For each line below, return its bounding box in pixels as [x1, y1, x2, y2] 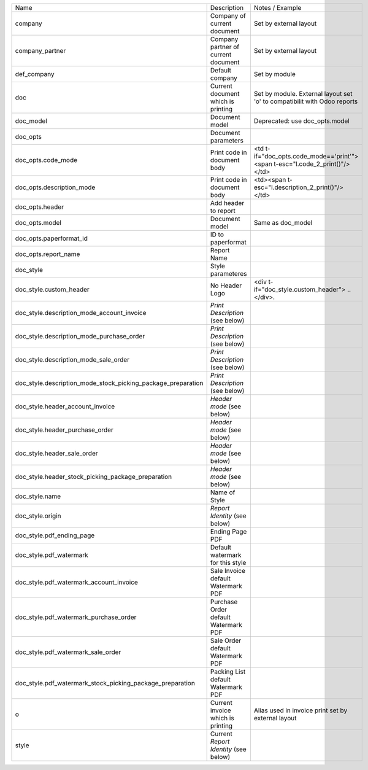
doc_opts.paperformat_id [15, 234, 88, 243]
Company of [210, 12, 247, 20]
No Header [210, 281, 242, 290]
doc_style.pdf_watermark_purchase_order [15, 613, 137, 621]
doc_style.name [15, 492, 61, 500]
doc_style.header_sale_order [15, 449, 98, 457]
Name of [210, 488, 236, 497]
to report [210, 206, 236, 215]
